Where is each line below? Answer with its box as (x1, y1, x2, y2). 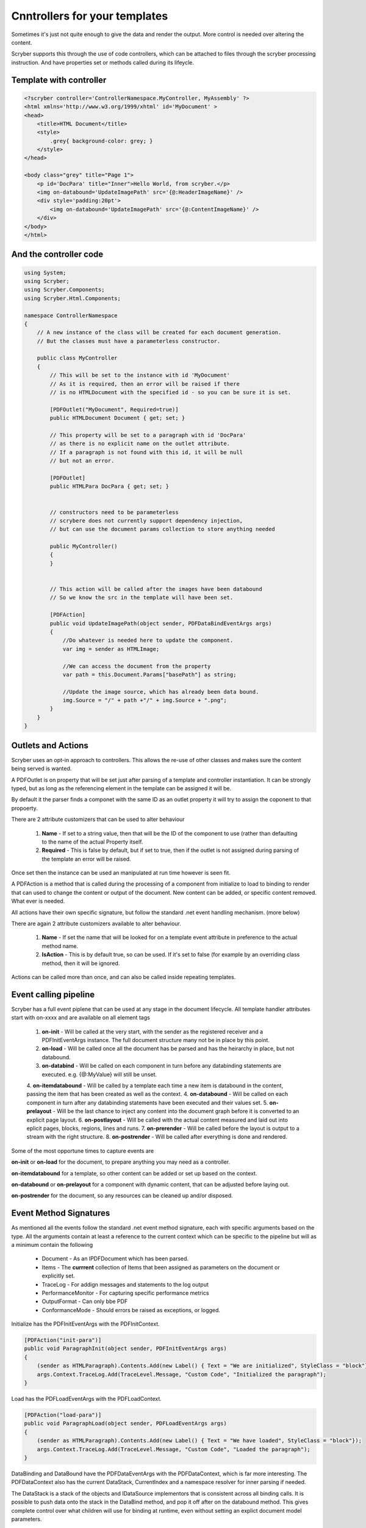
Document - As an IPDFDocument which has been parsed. (41, 1255, 189, 1262)
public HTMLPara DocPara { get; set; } (49, 483, 169, 490)
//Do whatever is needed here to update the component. (62, 637, 234, 644)
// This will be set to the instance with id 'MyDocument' (49, 372, 231, 379)
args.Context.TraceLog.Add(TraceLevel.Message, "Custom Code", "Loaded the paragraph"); (37, 1445, 310, 1453)
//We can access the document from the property (62, 663, 211, 669)
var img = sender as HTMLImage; (62, 645, 160, 652)
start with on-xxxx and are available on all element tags (11, 1014, 151, 1021)
